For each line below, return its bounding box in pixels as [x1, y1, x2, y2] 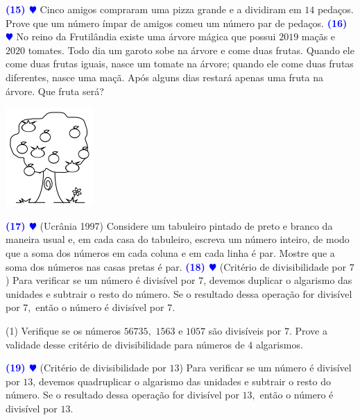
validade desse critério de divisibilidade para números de [6, 337, 245, 351]
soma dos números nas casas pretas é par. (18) [6, 259, 205, 274]
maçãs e [301, 29, 336, 44]
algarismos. [255, 337, 303, 351]
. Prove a [289, 323, 327, 337]
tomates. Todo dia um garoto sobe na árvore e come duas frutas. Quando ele [28, 42, 354, 57]
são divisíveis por [208, 323, 282, 337]
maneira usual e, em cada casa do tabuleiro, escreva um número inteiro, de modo [6, 232, 350, 246]
